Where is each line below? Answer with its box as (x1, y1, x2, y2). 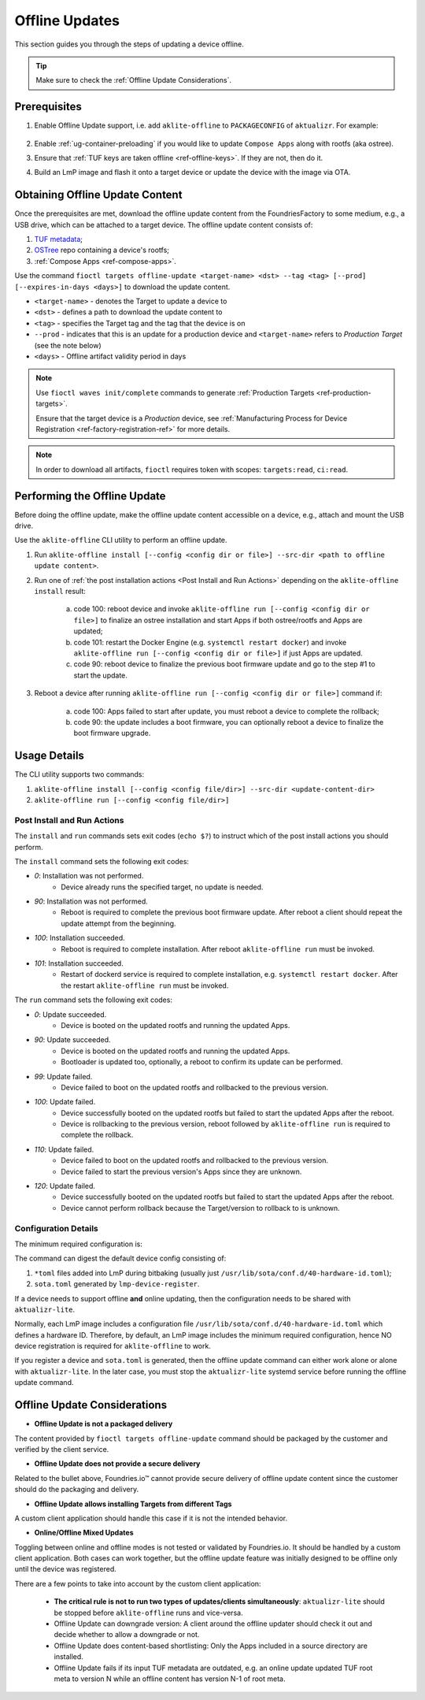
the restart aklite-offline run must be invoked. (61, 981, 229, 990)
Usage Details (14, 749, 84, 763)
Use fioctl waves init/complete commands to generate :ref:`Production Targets (35, 388, 315, 397)
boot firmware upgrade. (73, 729, 151, 738)
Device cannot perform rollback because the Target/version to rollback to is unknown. (61, 1203, 340, 1212)
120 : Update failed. (34, 1182, 96, 1191)
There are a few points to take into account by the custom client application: (14, 1579, 261, 1588)
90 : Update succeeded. (34, 1035, 111, 1045)
